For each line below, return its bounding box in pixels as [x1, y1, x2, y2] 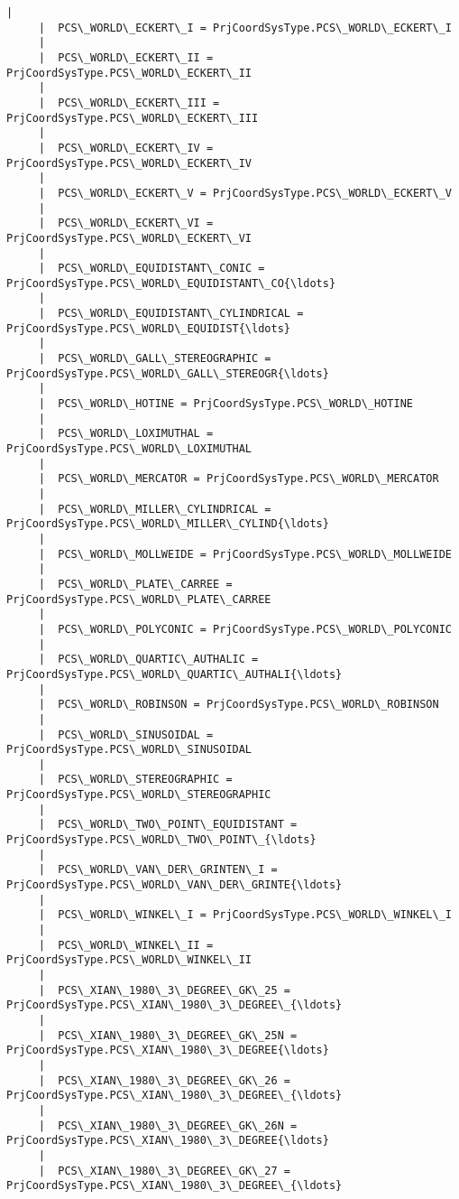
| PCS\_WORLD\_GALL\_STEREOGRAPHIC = [38, 352, 271, 366]
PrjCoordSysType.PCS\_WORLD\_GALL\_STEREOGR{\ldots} [6, 367, 329, 380]
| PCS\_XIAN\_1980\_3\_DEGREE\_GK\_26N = [38, 1119, 298, 1132]
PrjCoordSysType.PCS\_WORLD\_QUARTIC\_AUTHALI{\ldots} [6, 667, 343, 681]
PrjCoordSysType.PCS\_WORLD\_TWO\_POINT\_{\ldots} [6, 833, 317, 847]
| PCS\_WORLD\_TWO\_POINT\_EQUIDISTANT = [38, 818, 298, 832]
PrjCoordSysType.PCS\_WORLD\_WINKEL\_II [6, 953, 252, 967]
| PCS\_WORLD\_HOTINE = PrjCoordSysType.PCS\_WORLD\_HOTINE [38, 397, 414, 411]
